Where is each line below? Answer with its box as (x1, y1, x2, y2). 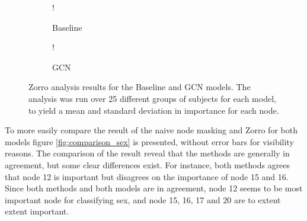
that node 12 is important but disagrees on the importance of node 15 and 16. (5, 170, 289, 182)
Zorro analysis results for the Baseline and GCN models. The (28, 81, 251, 93)
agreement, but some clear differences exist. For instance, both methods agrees (5, 158, 290, 171)
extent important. (5, 205, 69, 217)
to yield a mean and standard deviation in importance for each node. (28, 104, 279, 116)
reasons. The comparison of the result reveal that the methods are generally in (5, 147, 290, 159)
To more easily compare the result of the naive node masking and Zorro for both (5, 124, 298, 136)
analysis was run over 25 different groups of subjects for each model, (28, 92, 276, 104)
